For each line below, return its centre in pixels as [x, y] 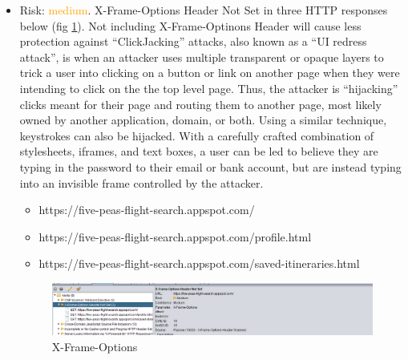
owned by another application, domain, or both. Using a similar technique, [203, 120]
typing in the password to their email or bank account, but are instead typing [210, 166]
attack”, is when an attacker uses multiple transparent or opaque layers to [202, 57]
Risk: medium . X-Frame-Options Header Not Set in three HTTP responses [204, 10]
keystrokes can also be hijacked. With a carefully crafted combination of [197, 135]
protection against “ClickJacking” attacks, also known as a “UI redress [193, 41]
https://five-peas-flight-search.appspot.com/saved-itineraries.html [199, 263]
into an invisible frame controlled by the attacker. [141, 182]
